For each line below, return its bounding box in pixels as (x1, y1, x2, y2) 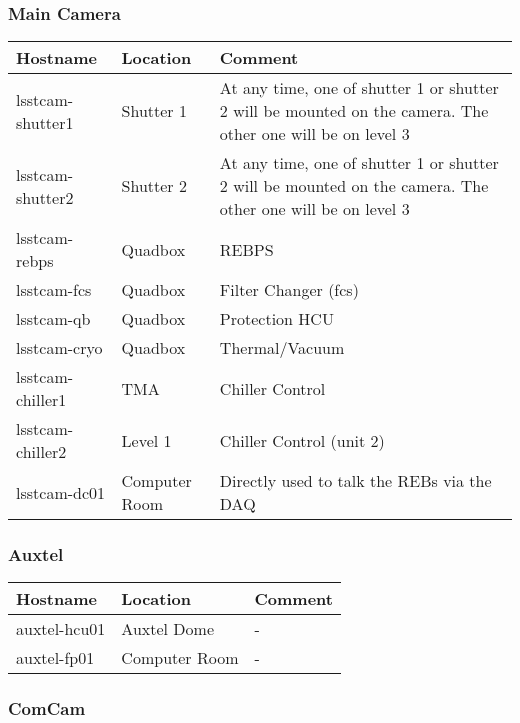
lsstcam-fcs (16, 278, 92, 302)
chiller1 (16, 388, 67, 412)
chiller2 (16, 440, 67, 464)
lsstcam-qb (16, 307, 91, 331)
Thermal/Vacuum (219, 336, 345, 360)
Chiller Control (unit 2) (219, 428, 385, 452)
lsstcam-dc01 (16, 480, 106, 504)
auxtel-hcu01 (16, 617, 106, 641)
